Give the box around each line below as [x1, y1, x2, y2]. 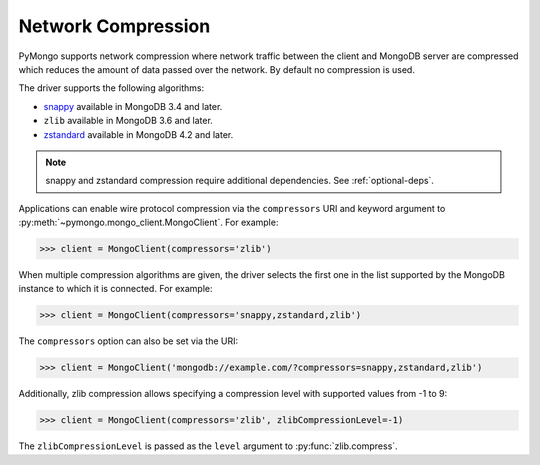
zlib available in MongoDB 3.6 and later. [43, 115, 214, 127]
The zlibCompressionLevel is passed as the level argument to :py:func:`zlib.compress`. [18, 440, 399, 452]
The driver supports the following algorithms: [18, 82, 205, 94]
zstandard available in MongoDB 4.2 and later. [43, 128, 234, 140]
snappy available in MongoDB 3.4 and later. [43, 100, 223, 112]
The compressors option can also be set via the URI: [18, 335, 239, 347]
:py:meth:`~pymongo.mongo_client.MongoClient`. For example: [18, 216, 279, 229]
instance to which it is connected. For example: [18, 283, 214, 295]
